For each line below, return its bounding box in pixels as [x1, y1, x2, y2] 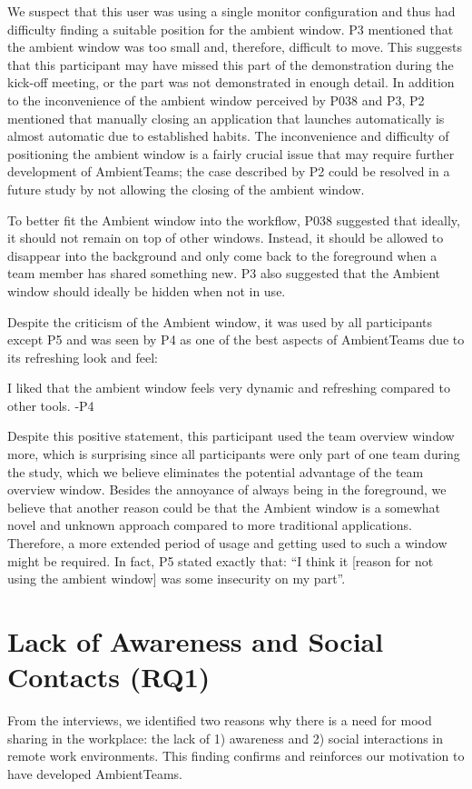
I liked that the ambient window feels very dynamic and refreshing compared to [7, 378, 450, 397]
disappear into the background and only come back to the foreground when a [7, 245, 438, 265]
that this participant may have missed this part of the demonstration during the [7, 55, 454, 74]
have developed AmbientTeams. [7, 764, 182, 783]
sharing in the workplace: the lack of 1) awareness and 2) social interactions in [7, 728, 444, 747]
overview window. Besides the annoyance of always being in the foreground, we [7, 480, 447, 499]
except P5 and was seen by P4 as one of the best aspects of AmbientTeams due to [7, 330, 465, 349]
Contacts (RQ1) [7, 658, 211, 695]
